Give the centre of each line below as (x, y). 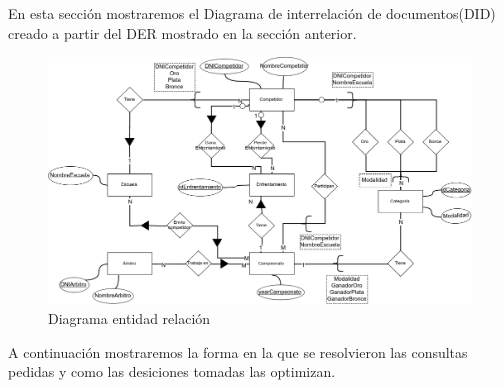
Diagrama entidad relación (129, 317)
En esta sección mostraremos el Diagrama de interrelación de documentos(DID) (252, 13)
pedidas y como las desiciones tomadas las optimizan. (172, 371)
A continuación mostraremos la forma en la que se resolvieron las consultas (238, 351)
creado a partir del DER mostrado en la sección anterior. (182, 32)
